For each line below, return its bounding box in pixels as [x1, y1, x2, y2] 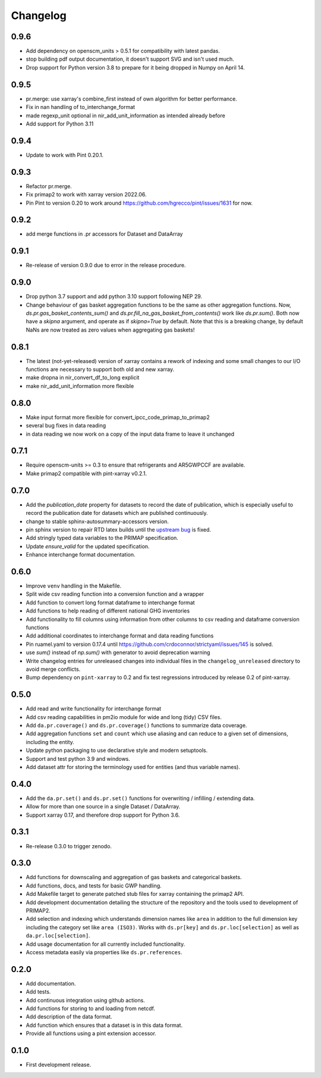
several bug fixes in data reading [26, 422, 106, 429]
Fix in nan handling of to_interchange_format [26, 104, 136, 111]
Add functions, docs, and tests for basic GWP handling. [26, 882, 162, 889]
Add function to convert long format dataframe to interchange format [26, 599, 196, 606]
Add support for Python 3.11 [26, 120, 94, 127]
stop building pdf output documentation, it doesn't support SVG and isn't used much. [26, 55, 234, 63]
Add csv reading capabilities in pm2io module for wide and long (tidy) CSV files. [26, 713, 222, 720]
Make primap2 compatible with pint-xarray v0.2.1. [26, 470, 147, 477]
